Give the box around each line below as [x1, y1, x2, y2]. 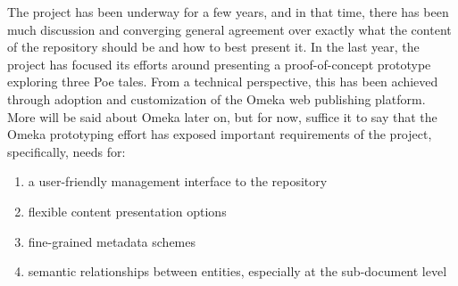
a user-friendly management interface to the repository [28, 172, 328, 191]
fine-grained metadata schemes [28, 232, 196, 250]
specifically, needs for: [7, 142, 126, 160]
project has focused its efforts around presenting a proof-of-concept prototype [7, 54, 431, 73]
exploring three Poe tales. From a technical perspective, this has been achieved [7, 72, 438, 91]
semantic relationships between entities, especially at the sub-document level [28, 262, 447, 281]
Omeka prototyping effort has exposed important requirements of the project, [7, 125, 432, 143]
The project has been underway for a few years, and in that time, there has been [7, 3, 449, 20]
